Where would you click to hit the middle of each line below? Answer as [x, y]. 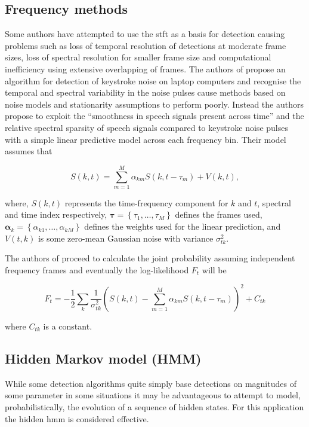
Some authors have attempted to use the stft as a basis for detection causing [145, 34]
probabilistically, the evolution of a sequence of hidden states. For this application [154, 406]
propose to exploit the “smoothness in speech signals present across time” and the [154, 116]
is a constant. [68, 326]
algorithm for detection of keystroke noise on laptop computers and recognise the [153, 80]
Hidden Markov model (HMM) [103, 358]
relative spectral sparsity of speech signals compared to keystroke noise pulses [146, 127]
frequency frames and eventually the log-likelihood [97, 269]
